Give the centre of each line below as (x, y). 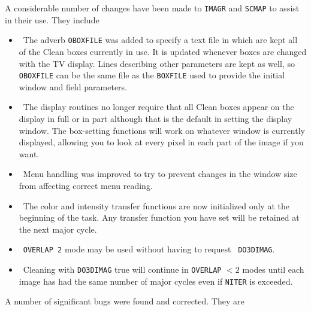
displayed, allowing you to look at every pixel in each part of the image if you (161, 142)
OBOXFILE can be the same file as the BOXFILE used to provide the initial (152, 75)
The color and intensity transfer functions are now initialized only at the (156, 205)
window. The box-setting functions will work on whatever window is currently (162, 130)
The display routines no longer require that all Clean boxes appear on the (158, 107)
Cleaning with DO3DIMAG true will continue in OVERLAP (122, 269)
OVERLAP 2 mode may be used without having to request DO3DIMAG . (149, 249)
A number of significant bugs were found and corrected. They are (125, 301)
